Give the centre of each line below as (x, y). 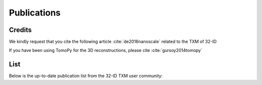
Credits (20, 30)
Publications (35, 13)
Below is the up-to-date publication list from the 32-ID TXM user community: (86, 76)
